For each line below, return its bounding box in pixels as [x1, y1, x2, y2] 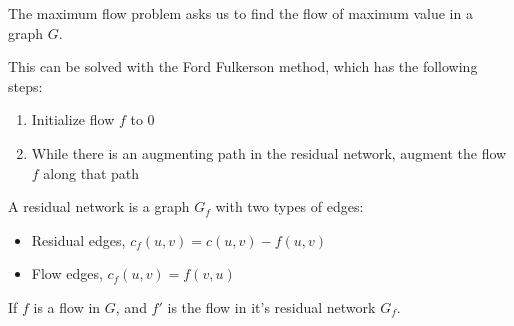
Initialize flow [31, 109, 115, 130]
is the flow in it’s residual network [167, 296, 376, 317]
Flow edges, [31, 263, 103, 284]
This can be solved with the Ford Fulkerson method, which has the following [8, 56, 478, 77]
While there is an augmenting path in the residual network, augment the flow [31, 142, 507, 163]
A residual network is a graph [8, 196, 190, 217]
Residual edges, [31, 229, 126, 250]
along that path [43, 162, 140, 183]
